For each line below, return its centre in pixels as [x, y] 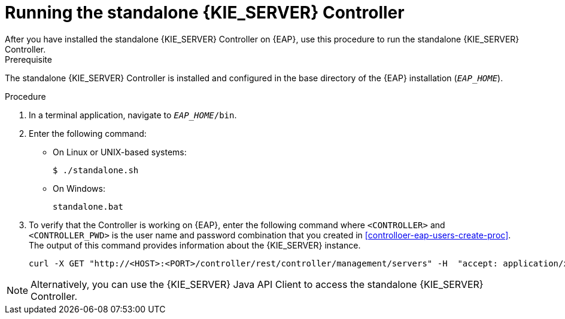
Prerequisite [28, 59]
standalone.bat [88, 206]
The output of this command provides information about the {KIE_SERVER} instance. [195, 245]
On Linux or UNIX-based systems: [120, 152]
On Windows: [79, 188]
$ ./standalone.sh [96, 170]
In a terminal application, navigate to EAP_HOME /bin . [133, 115]
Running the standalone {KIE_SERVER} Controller [205, 13]
